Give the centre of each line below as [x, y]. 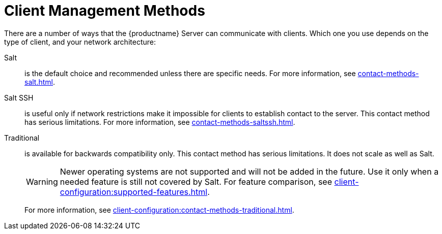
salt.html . [40, 82]
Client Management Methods [105, 11]
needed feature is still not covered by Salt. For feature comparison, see [196, 181]
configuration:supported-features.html [134, 192]
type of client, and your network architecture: [80, 42]
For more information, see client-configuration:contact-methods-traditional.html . [159, 210]
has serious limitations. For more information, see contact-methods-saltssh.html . [160, 122]
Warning [42, 181]
